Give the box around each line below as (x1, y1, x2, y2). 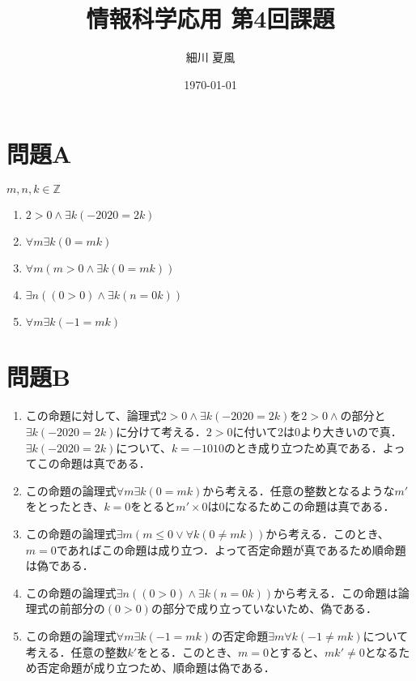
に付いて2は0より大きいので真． (232, 422, 402, 439)
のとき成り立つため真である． (223, 439, 383, 456)
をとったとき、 (25, 498, 104, 515)
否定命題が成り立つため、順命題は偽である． (36, 659, 275, 676)
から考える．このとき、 (265, 525, 389, 542)
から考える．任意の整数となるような (202, 482, 395, 499)
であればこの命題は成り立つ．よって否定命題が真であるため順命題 (56, 541, 406, 558)
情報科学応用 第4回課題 (86, 2, 335, 35)
